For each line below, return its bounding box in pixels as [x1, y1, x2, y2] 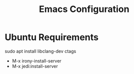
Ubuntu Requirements [5, 31, 99, 43]
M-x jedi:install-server [12, 63, 58, 69]
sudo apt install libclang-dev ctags [5, 48, 77, 54]
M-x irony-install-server [12, 57, 61, 63]
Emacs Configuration [39, 3, 129, 15]
